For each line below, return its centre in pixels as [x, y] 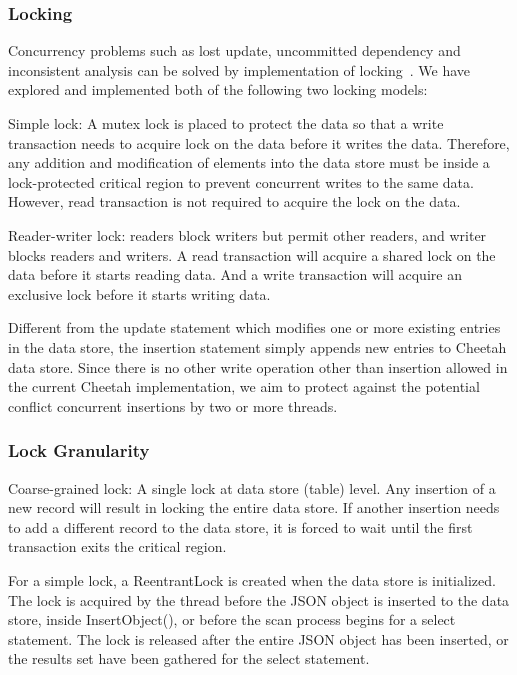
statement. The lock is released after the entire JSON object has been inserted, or [258, 638]
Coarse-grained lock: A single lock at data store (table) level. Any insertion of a [252, 487]
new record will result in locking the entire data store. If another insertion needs [254, 507]
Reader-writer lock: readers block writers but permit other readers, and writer [247, 234]
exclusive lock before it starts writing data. [139, 293]
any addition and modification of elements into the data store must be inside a [249, 162]
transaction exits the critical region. [117, 546]
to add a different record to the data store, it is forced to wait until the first [240, 526]
